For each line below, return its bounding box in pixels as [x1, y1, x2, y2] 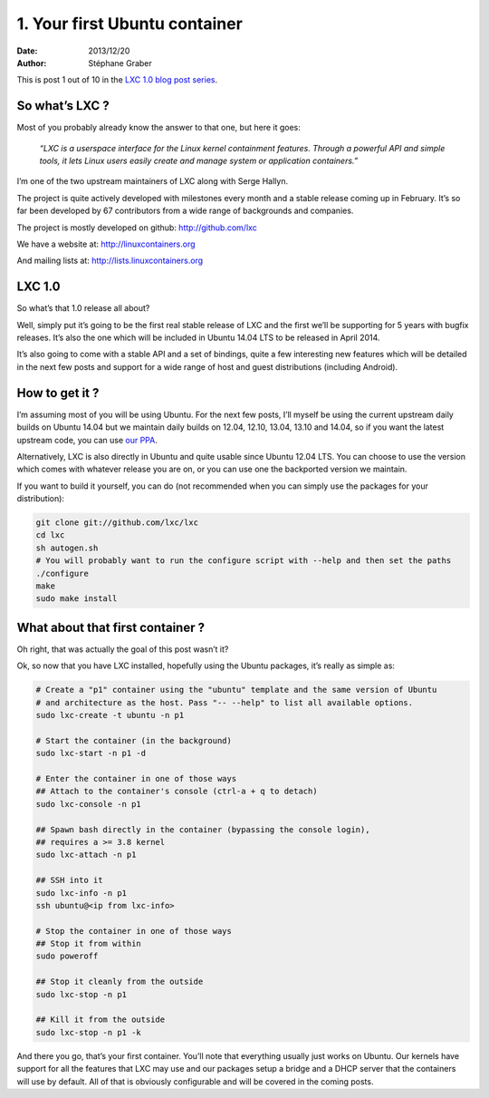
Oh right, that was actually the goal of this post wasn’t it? [16, 644, 229, 655]
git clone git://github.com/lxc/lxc [35, 518, 199, 528]
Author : [16, 57, 47, 68]
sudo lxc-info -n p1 [35, 888, 127, 898]
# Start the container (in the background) [35, 735, 233, 745]
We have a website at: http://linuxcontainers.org [16, 238, 196, 249]
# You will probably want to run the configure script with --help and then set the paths [35, 556, 452, 566]
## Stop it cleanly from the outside [35, 977, 204, 987]
